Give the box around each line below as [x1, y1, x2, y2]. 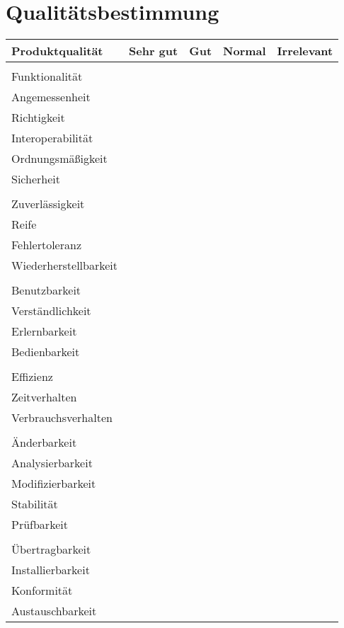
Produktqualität [11, 42, 103, 59]
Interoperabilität [11, 130, 93, 147]
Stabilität [11, 496, 58, 513]
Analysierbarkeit [11, 455, 93, 472]
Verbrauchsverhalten [11, 409, 113, 426]
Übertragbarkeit [11, 541, 91, 558]
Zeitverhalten [11, 389, 77, 406]
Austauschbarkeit [11, 603, 97, 620]
